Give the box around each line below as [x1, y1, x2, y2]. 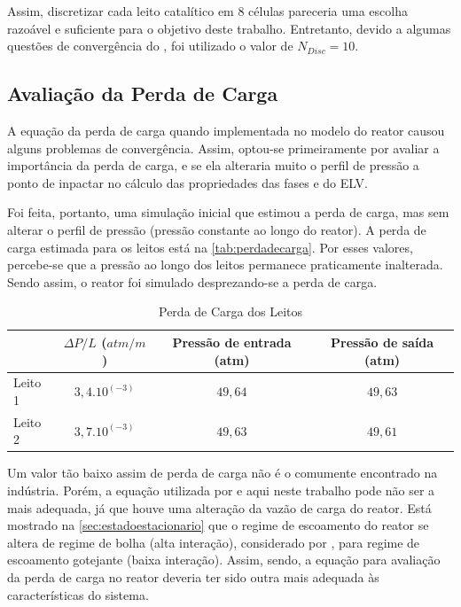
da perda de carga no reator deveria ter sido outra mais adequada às [7, 568, 379, 587]
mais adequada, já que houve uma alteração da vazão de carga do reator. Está [7, 498, 432, 517]
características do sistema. [7, 585, 149, 603]
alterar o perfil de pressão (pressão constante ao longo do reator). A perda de [7, 220, 426, 238]
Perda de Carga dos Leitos [159, 302, 302, 321]
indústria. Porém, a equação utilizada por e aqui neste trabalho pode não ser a [7, 481, 435, 500]
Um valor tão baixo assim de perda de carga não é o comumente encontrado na [7, 463, 438, 482]
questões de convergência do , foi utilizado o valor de [7, 36, 293, 55]
